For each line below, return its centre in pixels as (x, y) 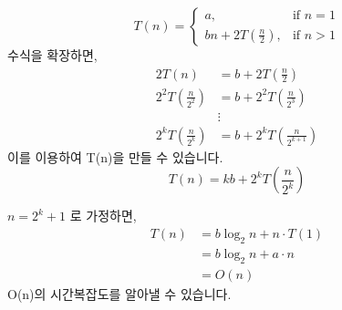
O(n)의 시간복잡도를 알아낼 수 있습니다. (119, 293)
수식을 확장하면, (52, 55)
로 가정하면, (103, 216)
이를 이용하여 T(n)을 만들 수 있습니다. (115, 156)
